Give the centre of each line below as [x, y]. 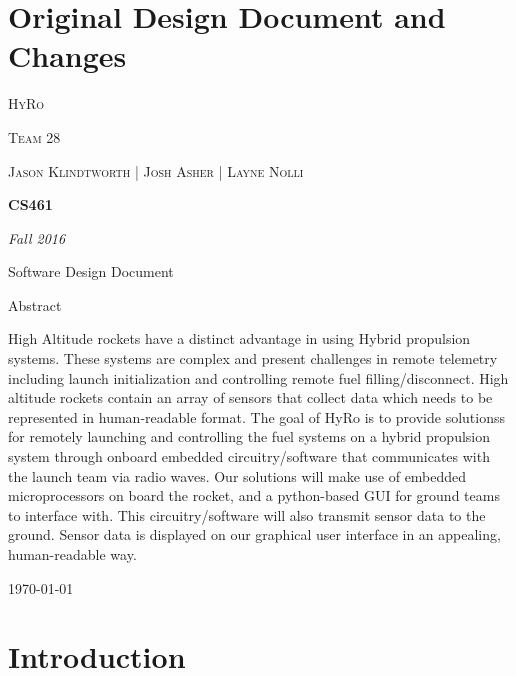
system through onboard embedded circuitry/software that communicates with [249, 456]
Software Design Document [91, 271]
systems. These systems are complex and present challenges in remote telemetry [253, 358]
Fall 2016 [37, 237]
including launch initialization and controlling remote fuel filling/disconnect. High [258, 377]
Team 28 [34, 136]
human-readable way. [72, 554]
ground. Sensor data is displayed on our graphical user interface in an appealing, [254, 534]
